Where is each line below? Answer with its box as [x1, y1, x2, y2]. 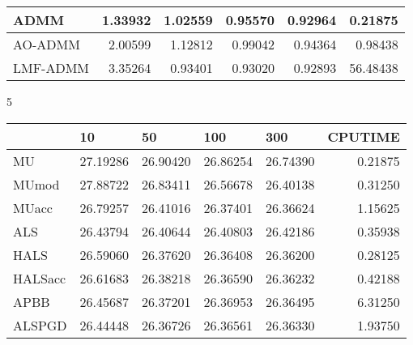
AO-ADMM [13, 35, 80, 53]
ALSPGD [13, 315, 67, 334]
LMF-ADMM [13, 58, 90, 77]
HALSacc [13, 268, 66, 287]
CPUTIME [327, 126, 400, 146]
